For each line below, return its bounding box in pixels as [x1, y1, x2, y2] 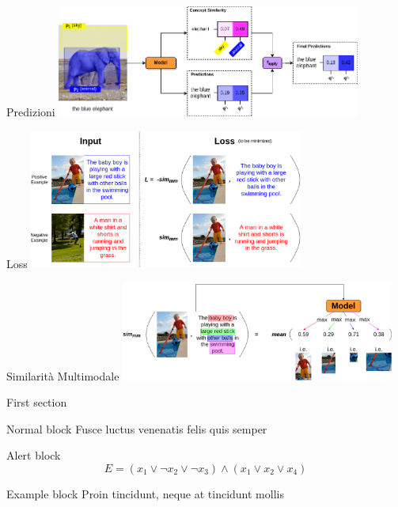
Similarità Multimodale [6, 367, 119, 384]
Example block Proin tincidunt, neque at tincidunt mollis [6, 485, 284, 501]
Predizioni [6, 104, 55, 120]
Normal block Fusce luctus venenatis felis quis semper [6, 420, 267, 437]
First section [6, 394, 67, 411]
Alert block [6, 447, 61, 463]
